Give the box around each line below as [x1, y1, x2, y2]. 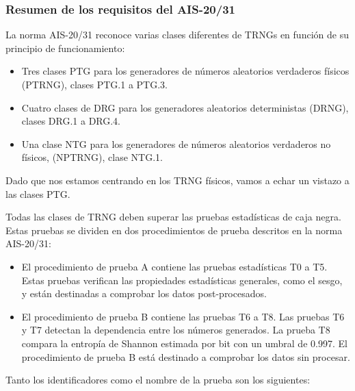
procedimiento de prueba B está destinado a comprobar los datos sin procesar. [21, 349, 350, 364]
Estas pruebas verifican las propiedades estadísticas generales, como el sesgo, [21, 273, 343, 287]
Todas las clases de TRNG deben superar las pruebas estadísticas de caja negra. [5, 210, 341, 224]
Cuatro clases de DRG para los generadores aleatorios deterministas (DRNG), [21, 100, 349, 114]
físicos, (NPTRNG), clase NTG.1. [21, 150, 163, 164]
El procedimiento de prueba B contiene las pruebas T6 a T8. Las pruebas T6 [21, 309, 345, 323]
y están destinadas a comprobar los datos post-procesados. [21, 286, 267, 301]
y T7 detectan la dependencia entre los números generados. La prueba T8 [21, 323, 330, 337]
